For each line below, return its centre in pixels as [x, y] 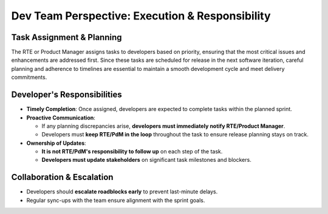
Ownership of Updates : [56, 143]
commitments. [29, 77]
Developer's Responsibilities [67, 95]
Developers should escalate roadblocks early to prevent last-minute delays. [122, 192]
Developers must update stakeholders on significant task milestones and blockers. [146, 160]
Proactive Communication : [61, 118]
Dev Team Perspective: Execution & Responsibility [141, 16]
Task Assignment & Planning [67, 37]
